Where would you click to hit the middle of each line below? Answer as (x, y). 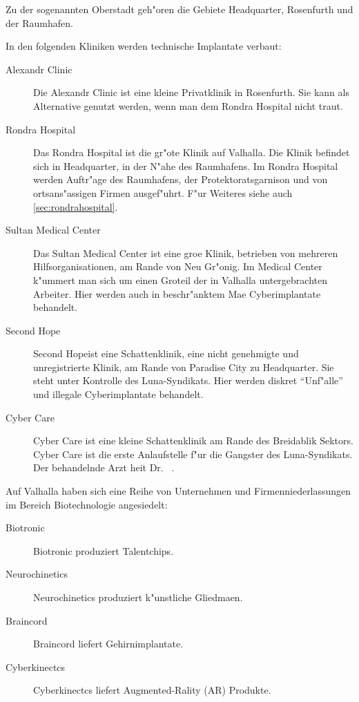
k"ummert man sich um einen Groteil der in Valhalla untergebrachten (181, 279)
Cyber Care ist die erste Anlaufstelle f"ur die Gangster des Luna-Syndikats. (193, 454)
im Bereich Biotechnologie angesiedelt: (87, 504)
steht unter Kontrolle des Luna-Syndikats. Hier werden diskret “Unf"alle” (188, 380)
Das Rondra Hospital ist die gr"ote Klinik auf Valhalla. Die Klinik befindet (192, 152)
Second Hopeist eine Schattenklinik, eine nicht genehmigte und (166, 353)
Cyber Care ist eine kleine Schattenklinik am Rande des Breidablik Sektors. (193, 440)
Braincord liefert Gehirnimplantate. (108, 644)
